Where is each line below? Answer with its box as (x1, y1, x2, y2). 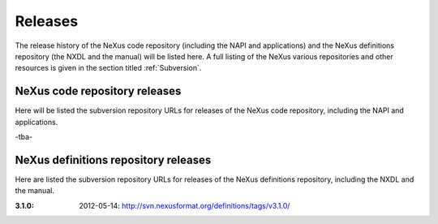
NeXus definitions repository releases (15, 153, 212, 166)
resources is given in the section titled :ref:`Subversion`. (15, 63, 202, 73)
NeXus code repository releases (15, 84, 182, 98)
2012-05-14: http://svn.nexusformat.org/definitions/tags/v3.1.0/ (79, 200, 290, 210)
